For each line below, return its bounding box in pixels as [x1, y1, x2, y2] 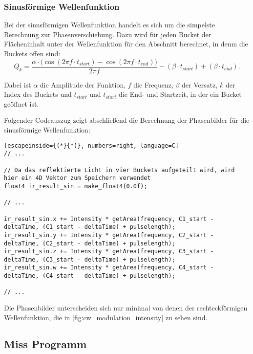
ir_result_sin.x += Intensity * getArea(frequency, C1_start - [4, 215, 214, 222]
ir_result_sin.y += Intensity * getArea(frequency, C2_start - [4, 231, 214, 239]
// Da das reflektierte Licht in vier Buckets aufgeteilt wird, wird [4, 166, 235, 174]
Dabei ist [4, 79, 31, 89]
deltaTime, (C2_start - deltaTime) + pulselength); [4, 240, 175, 247]
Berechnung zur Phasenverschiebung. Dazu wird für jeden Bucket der [4, 29, 211, 39]
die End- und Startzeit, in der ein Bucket [119, 89, 242, 99]
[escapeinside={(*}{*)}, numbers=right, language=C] [4, 142, 179, 149]
